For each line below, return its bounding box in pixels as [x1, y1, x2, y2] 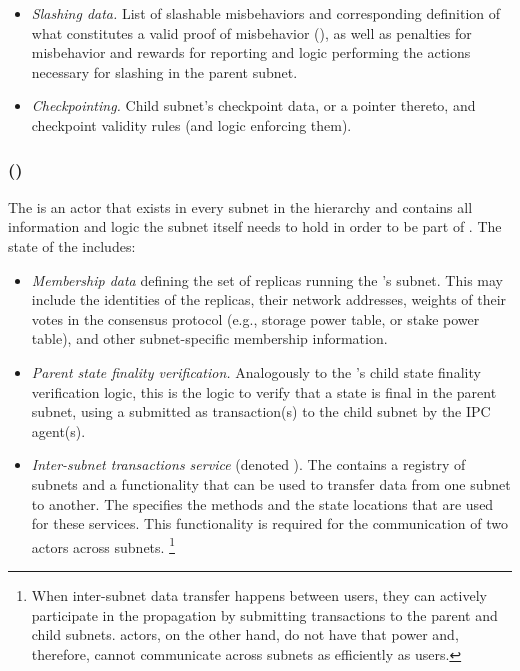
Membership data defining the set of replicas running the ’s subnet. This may [31, 269, 503, 290]
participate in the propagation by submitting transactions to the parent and [31, 604, 498, 625]
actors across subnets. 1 [31, 533, 175, 557]
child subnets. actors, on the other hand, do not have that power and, [31, 624, 459, 645]
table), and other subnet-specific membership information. [31, 328, 388, 349]
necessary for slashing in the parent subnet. [31, 61, 298, 82]
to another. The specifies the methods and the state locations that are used [31, 493, 494, 514]
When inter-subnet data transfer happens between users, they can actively [31, 584, 487, 605]
